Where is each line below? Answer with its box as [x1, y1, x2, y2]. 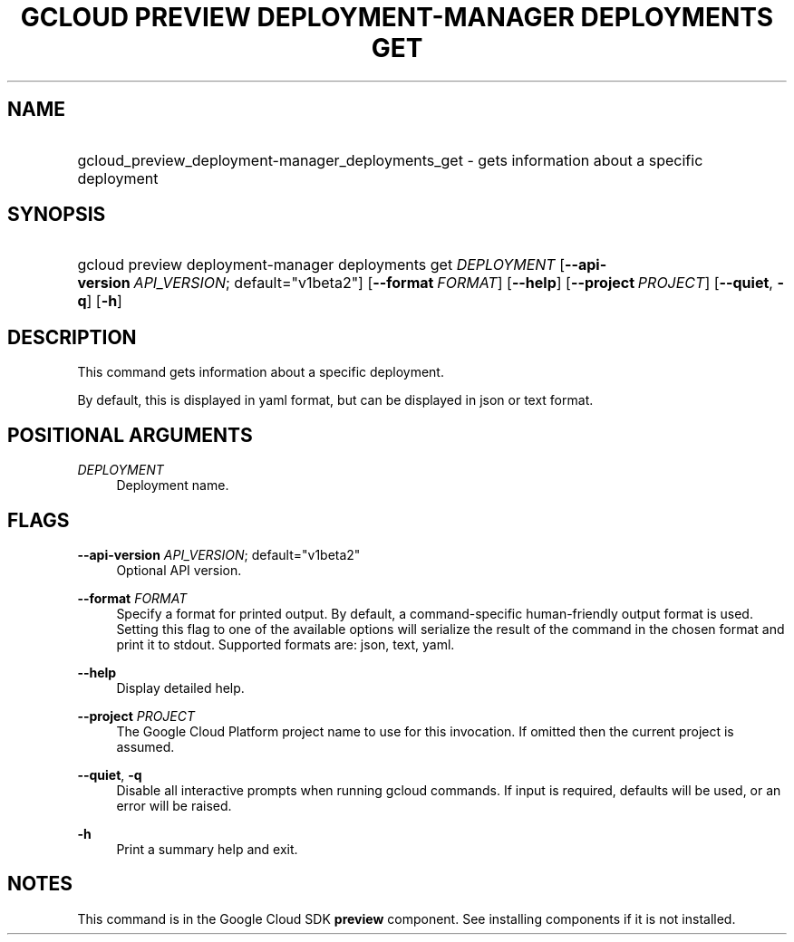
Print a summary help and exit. [116, 841, 298, 857]
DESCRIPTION [7, 325, 137, 349]
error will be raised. [116, 797, 232, 813]
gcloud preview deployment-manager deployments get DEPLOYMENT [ [77, 255, 566, 274]
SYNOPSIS [7, 203, 106, 226]
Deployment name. [116, 477, 229, 494]
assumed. [116, 738, 175, 755]
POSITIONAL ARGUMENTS [7, 423, 253, 447]
